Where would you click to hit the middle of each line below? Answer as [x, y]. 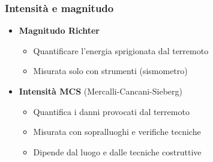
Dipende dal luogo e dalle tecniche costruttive [117, 151]
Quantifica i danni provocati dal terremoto [111, 111]
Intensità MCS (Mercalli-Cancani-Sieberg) [100, 91]
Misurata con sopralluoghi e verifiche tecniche [117, 132]
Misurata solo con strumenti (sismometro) [110, 71]
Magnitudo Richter [59, 30]
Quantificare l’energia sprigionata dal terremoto [121, 50]
